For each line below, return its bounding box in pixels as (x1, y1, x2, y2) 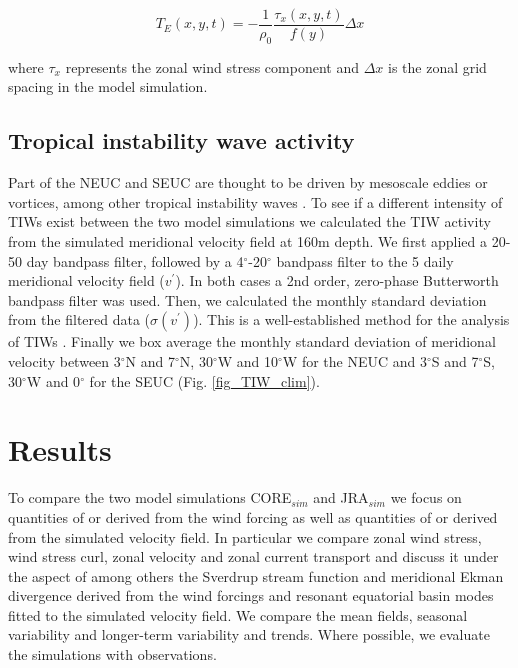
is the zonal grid (387, 56, 487, 77)
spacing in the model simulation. (8, 76, 208, 97)
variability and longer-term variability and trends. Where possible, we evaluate (8, 624, 490, 645)
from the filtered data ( (8, 309, 151, 330)
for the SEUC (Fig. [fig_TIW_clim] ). (89, 370, 320, 391)
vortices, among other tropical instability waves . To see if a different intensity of (8, 191, 503, 212)
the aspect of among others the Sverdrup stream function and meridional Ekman (8, 565, 504, 586)
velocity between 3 (8, 351, 121, 371)
